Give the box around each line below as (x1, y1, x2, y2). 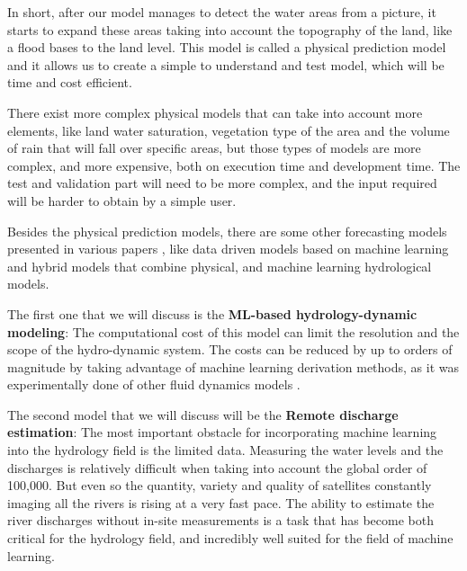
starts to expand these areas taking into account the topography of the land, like (7, 20, 453, 39)
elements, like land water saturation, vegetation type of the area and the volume (7, 120, 450, 139)
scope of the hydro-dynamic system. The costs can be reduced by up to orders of (7, 340, 453, 359)
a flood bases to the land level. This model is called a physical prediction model (7, 38, 446, 57)
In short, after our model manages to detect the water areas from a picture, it (7, 3, 436, 21)
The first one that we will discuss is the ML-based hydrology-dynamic (7, 304, 418, 323)
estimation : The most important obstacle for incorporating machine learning (7, 423, 437, 442)
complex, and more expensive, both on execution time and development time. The (7, 156, 461, 174)
